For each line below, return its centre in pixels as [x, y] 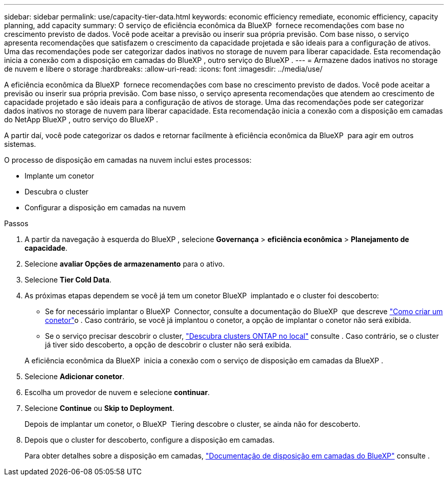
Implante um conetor [60, 176]
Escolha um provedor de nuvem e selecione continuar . [117, 392]
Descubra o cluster [57, 192]
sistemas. [20, 144]
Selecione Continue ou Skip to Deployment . [99, 408]
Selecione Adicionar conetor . [75, 376]
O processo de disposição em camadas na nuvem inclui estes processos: [128, 160]
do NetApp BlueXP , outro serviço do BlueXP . [81, 119]
